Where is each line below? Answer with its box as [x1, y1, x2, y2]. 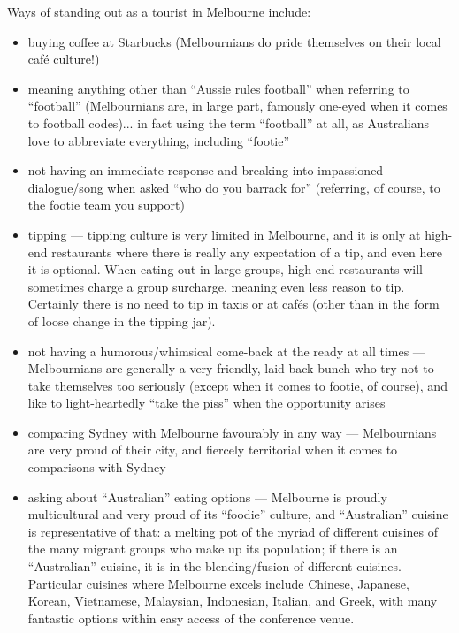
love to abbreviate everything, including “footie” [27, 131, 290, 149]
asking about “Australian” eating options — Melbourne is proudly [27, 487, 387, 506]
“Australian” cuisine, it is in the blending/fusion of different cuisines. [27, 557, 402, 576]
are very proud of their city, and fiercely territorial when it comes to [27, 440, 398, 459]
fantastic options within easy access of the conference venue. [27, 608, 355, 627]
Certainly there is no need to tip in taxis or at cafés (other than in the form [27, 294, 440, 313]
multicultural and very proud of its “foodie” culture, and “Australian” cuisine [27, 505, 448, 523]
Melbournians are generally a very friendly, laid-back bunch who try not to [27, 359, 434, 378]
